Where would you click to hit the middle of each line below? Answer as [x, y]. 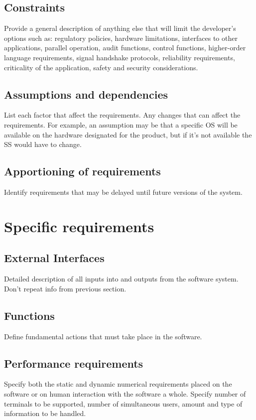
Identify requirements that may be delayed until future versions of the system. [123, 192]
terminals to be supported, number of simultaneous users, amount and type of [123, 403]
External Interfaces [54, 258]
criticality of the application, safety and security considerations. [101, 67]
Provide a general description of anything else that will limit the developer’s [120, 28]
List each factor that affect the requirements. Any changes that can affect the [122, 115]
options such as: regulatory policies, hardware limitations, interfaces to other [121, 38]
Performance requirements [74, 363]
